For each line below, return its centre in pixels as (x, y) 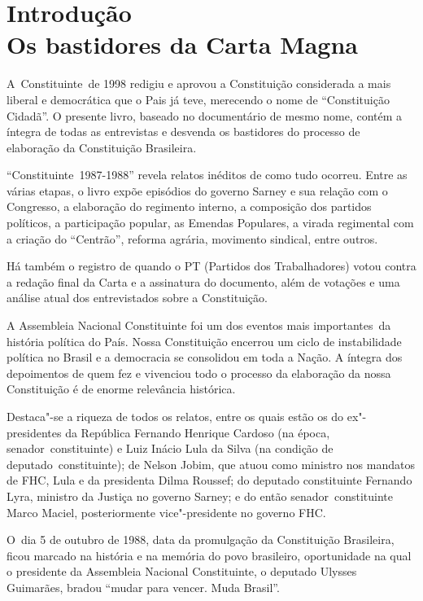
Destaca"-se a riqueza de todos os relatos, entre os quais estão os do (175, 416)
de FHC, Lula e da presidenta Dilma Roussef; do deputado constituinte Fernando (209, 480)
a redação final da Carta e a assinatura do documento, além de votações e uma (203, 281)
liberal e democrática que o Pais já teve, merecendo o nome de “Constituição (198, 99)
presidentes (34, 432)
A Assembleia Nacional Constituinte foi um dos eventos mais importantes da (199, 325)
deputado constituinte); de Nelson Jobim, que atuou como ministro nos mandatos (211, 464)
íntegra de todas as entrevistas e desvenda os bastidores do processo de (183, 132)
